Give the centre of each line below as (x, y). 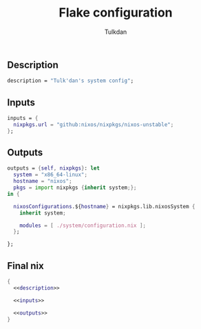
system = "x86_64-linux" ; (51, 175)
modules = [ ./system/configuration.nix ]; (83, 226)
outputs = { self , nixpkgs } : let (53, 168)
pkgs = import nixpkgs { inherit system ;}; (75, 188)
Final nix (25, 266)
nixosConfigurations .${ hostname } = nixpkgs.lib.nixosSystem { (104, 206)
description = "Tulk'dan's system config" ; (71, 81)
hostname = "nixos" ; (43, 181)
